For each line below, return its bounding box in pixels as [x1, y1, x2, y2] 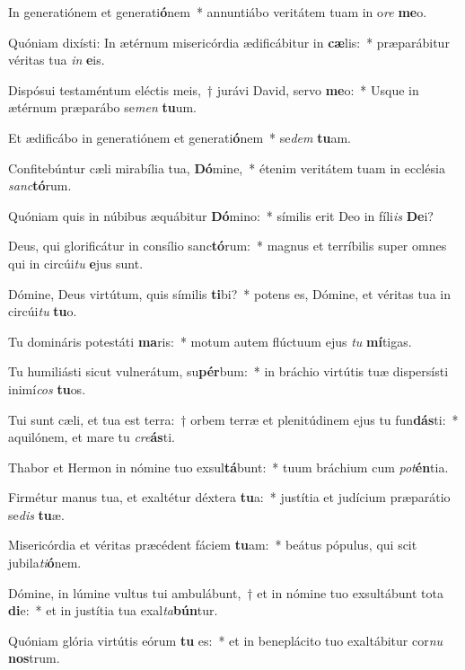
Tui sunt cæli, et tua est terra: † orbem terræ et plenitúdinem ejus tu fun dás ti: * [8, 410, 459, 428]
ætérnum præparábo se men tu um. [8, 98, 197, 117]
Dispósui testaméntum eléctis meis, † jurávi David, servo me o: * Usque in [8, 80, 419, 99]
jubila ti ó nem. [8, 553, 82, 572]
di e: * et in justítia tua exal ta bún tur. [8, 601, 218, 620]
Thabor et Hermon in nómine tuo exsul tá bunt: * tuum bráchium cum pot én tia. [8, 457, 449, 476]
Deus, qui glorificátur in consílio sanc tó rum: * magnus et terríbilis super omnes [8, 236, 447, 255]
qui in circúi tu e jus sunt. [8, 253, 144, 272]
